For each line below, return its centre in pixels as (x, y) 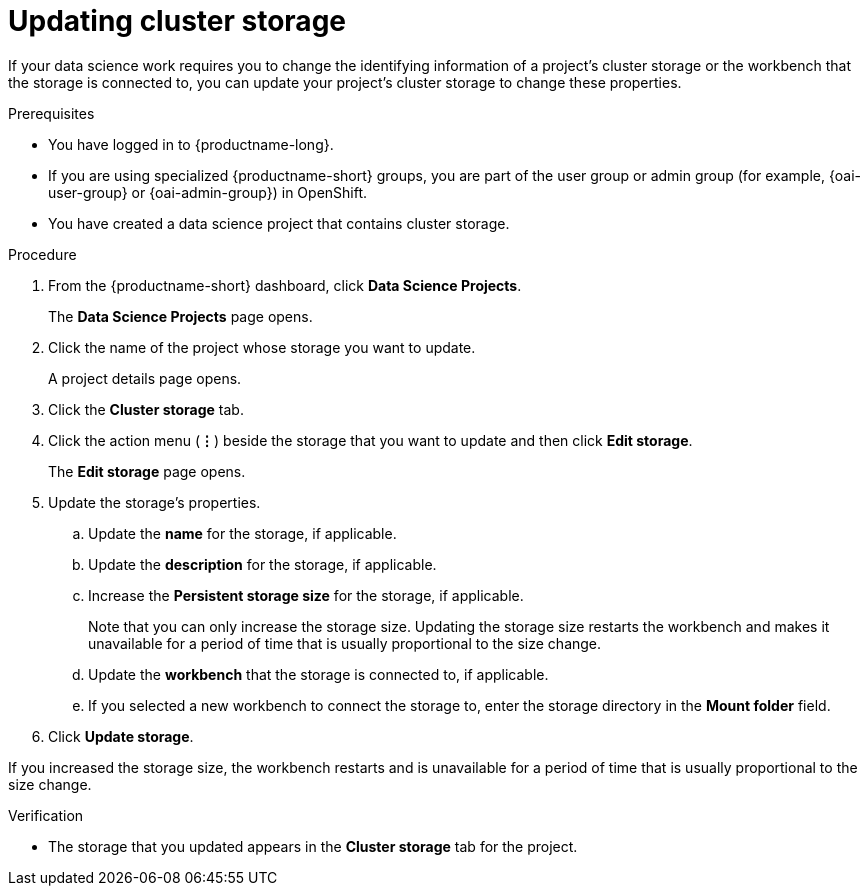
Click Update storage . (121, 736)
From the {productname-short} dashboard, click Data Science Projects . (285, 285)
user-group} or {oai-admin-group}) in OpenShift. (208, 192)
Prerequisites (51, 113)
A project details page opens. (145, 378)
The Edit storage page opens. (147, 471)
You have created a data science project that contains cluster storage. (279, 223)
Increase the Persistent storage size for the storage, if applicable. (306, 595)
